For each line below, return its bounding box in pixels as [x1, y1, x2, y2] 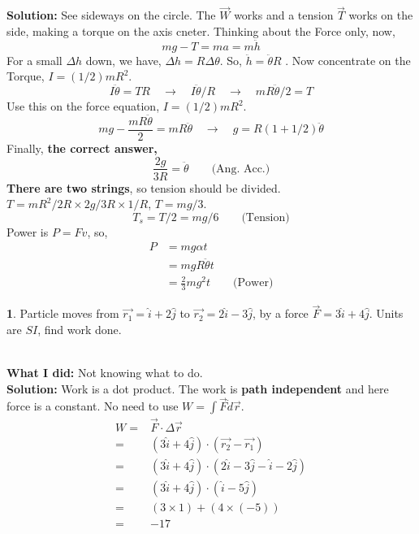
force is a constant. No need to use [6, 397, 179, 415]
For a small [6, 51, 63, 68]
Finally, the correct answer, [6, 139, 158, 156]
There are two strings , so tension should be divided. [6, 179, 281, 196]
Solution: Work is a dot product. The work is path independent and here [6, 380, 389, 397]
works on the [348, 7, 413, 24]
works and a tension [234, 7, 334, 24]
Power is [6, 223, 49, 240]
